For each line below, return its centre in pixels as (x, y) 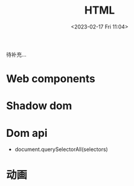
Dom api (27, 133)
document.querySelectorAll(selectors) (61, 149)
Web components (51, 79)
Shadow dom (39, 106)
